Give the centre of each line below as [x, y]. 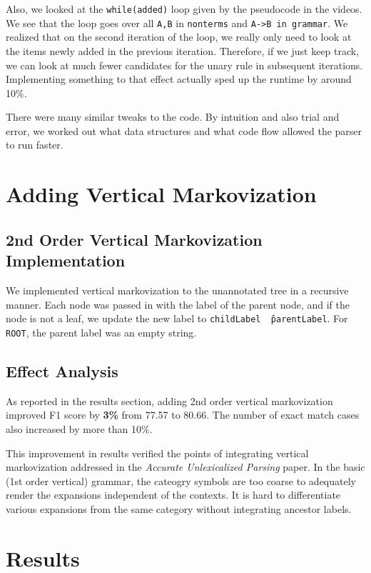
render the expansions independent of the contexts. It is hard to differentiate [173, 495]
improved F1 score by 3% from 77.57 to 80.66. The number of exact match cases [183, 415]
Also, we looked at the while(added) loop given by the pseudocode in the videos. [184, 9]
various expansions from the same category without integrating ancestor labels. [179, 508]
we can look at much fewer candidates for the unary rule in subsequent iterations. [184, 65]
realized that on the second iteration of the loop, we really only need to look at [179, 37]
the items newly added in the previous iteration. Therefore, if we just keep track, [183, 50]
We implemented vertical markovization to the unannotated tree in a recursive [177, 290]
